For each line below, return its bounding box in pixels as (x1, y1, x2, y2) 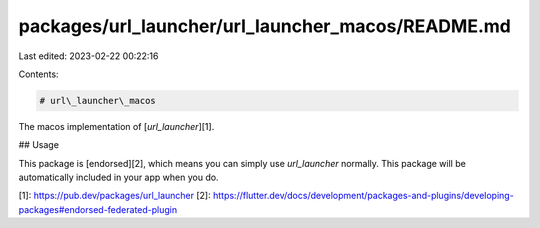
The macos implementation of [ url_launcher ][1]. (18, 120, 215, 132)
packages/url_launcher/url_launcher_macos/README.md (18, 15, 512, 37)
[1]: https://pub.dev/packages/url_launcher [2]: (18, 190, 212, 202)
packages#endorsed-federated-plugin (18, 203, 178, 215)
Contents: (18, 68, 59, 80)
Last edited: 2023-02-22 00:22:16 (18, 50, 159, 62)
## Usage (18, 139, 60, 151)
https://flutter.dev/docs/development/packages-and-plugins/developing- (212, 190, 514, 202)
